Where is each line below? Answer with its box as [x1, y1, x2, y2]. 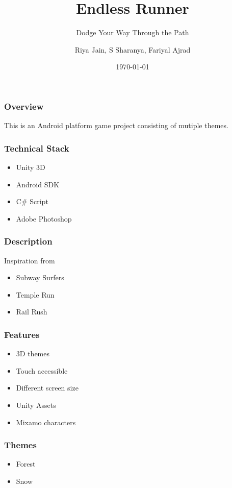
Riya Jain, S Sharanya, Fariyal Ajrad [74, 44, 191, 55]
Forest [16, 458, 36, 469]
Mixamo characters [16, 417, 76, 427]
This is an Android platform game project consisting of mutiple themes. [4, 120, 228, 131]
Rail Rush [16, 306, 47, 317]
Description [4, 235, 53, 248]
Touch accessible [16, 365, 68, 376]
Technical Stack [4, 141, 69, 154]
